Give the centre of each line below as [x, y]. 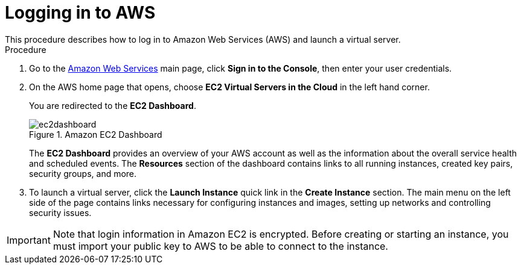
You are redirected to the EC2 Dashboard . [113, 105]
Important [29, 240]
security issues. [60, 212]
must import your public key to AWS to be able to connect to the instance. [220, 246]
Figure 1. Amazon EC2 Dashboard [96, 134]
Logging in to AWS [80, 13]
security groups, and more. [83, 173]
